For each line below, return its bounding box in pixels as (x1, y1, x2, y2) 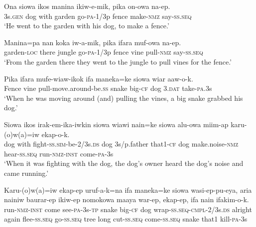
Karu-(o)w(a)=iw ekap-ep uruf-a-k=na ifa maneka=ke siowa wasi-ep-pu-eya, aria (4, 184, 252, 195)
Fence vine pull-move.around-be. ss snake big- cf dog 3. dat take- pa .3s (4, 83, 212, 93)
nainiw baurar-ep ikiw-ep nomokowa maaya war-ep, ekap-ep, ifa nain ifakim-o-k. (4, 194, 249, 205)
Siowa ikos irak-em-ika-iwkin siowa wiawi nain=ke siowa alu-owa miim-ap (4, 119, 229, 129)
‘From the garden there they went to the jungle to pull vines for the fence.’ (4, 56, 232, 67)
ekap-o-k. (41, 129, 70, 139)
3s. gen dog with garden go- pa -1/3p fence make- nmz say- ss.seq (4, 10, 192, 21)
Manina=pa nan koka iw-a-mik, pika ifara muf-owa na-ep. (4, 37, 181, 47)
